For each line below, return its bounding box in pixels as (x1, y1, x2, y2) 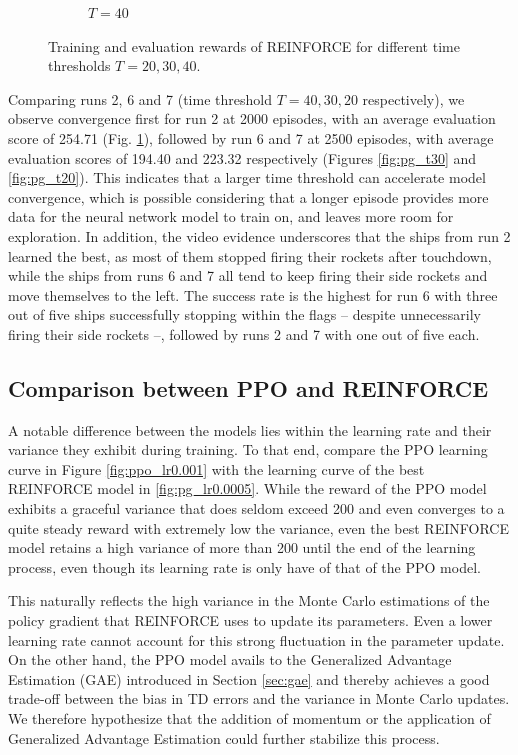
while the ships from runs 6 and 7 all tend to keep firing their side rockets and (8, 265, 488, 286)
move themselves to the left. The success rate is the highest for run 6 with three (8, 284, 498, 305)
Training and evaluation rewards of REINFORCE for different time (48, 35, 460, 56)
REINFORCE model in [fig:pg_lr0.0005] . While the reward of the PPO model (8, 478, 487, 499)
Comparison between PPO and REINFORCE (8, 372, 489, 403)
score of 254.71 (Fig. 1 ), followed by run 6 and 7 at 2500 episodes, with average (8, 127, 494, 148)
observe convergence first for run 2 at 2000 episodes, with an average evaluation (8, 108, 496, 129)
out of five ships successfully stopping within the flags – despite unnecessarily (8, 304, 481, 325)
